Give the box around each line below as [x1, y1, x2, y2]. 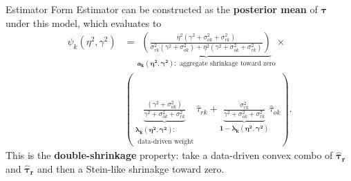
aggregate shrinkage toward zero [179, 60, 276, 68]
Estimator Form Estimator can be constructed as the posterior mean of [6, 2, 318, 16]
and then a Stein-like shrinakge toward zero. [37, 161, 225, 175]
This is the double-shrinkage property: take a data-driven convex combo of [6, 148, 333, 162]
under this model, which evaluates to [6, 15, 162, 30]
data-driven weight [137, 137, 194, 145]
